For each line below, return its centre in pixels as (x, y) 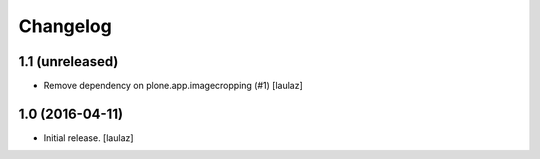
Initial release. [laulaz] (88, 137)
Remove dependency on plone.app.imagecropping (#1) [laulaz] (173, 86)
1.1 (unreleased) (68, 61)
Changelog (65, 26)
